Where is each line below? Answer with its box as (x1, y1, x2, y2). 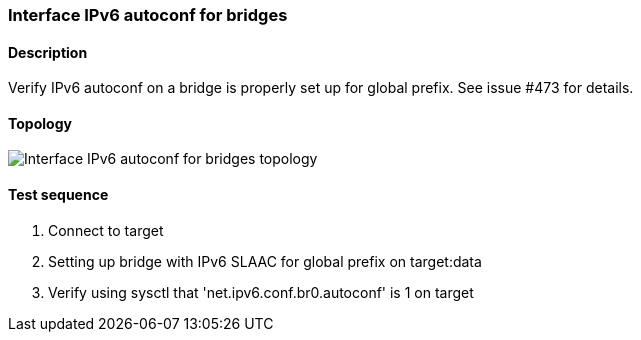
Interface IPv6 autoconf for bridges (8, 5, 288, 25)
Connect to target (48, 221, 164, 239)
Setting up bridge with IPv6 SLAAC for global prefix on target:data (48, 252, 482, 270)
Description (8, 43, 88, 61)
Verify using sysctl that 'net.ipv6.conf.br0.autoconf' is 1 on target (48, 283, 474, 301)
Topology (8, 114, 72, 132)
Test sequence (8, 186, 109, 204)
